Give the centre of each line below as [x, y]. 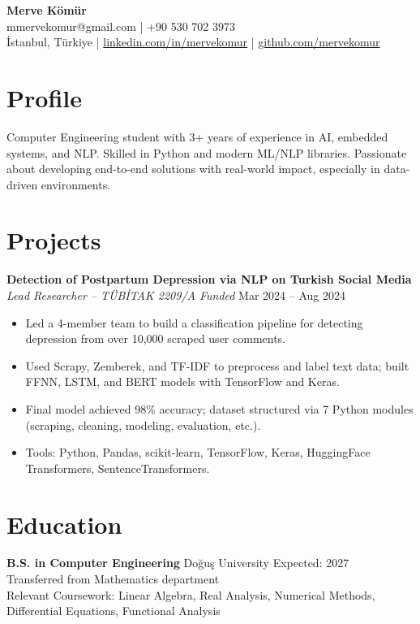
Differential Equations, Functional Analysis [114, 611]
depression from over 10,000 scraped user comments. [156, 338]
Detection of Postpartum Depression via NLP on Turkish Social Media [209, 279]
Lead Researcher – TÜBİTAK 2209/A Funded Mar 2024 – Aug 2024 [176, 295]
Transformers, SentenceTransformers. [118, 468]
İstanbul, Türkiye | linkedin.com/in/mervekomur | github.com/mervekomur [193, 42]
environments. [76, 184]
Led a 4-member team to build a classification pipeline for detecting [194, 322]
